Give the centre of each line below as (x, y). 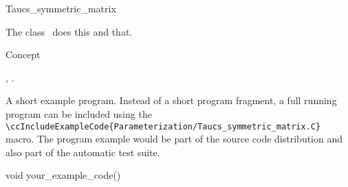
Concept (23, 54)
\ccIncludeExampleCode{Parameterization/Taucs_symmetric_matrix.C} (163, 126)
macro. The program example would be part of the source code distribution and (174, 139)
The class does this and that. (69, 31)
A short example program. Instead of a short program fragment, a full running (171, 100)
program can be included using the (79, 113)
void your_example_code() (63, 175)
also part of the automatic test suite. (83, 152)
